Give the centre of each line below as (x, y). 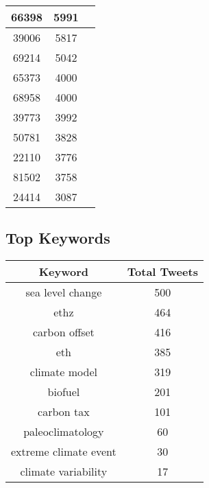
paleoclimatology (64, 432)
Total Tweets (162, 272)
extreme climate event (64, 452)
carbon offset (63, 332)
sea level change (64, 292)
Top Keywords (58, 238)
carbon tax (64, 412)
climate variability (64, 472)
